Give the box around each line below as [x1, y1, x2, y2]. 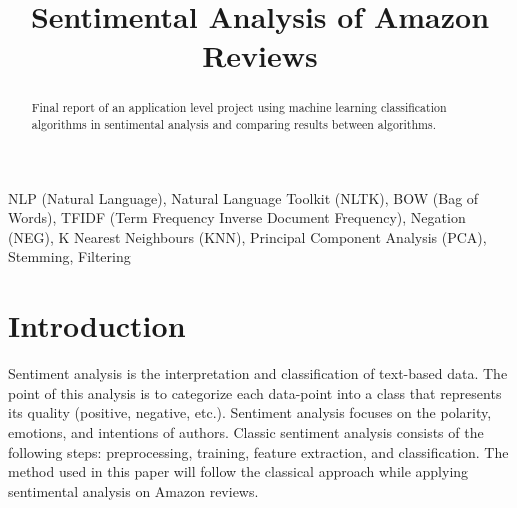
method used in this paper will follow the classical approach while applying [8, 461, 469, 482]
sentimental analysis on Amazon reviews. [8, 480, 259, 501]
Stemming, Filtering [8, 246, 131, 267]
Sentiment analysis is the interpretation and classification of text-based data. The [8, 363, 508, 384]
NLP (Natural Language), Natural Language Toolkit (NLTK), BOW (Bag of [8, 187, 479, 208]
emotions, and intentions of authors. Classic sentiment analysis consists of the [8, 421, 484, 442]
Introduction [8, 305, 186, 346]
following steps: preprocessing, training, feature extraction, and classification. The [8, 441, 509, 462]
